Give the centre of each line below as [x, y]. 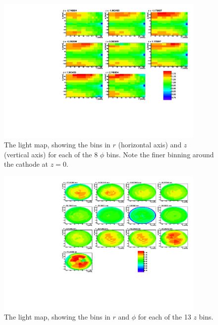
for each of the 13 [164, 317]
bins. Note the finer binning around [160, 154]
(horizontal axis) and [150, 145]
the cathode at [26, 164]
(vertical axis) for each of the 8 [51, 154]
